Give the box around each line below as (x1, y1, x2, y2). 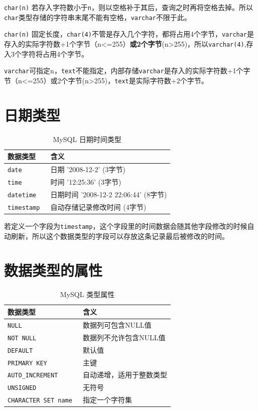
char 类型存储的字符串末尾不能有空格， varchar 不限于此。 (4, 12, 191, 22)
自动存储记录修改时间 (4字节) (50, 201, 147, 212)
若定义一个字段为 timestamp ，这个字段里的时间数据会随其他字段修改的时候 (4, 220, 247, 231)
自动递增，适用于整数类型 (83, 369, 168, 380)
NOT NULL (8, 334, 37, 342)
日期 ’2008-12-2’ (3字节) (50, 164, 125, 175)
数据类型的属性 (4, 260, 103, 281)
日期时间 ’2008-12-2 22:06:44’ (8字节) (50, 189, 167, 199)
